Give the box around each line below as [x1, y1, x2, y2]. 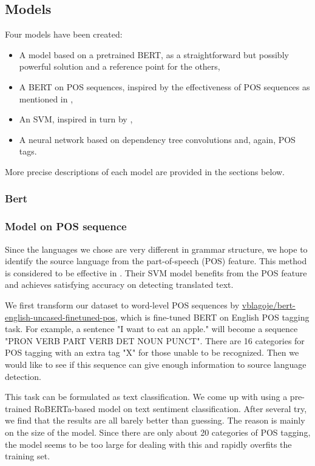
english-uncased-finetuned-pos [5, 310, 115, 323]
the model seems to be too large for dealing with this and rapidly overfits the [5, 438, 292, 450]
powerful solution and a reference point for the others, [19, 60, 220, 73]
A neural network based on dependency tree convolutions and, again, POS [19, 133, 296, 145]
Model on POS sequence [5, 219, 127, 234]
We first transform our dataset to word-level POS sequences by [5, 298, 240, 311]
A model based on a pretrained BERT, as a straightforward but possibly [19, 48, 289, 61]
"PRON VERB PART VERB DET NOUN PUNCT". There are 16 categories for [5, 334, 305, 347]
